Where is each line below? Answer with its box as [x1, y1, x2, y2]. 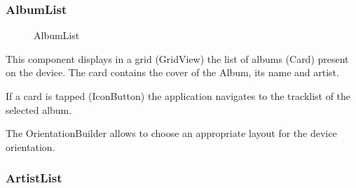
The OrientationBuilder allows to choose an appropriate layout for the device [6, 126, 337, 140]
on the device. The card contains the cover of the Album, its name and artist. [6, 65, 339, 80]
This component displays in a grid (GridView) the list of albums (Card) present [6, 51, 349, 66]
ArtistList [6, 169, 62, 187]
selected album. [6, 102, 72, 117]
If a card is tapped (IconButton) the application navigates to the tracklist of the [6, 89, 351, 103]
